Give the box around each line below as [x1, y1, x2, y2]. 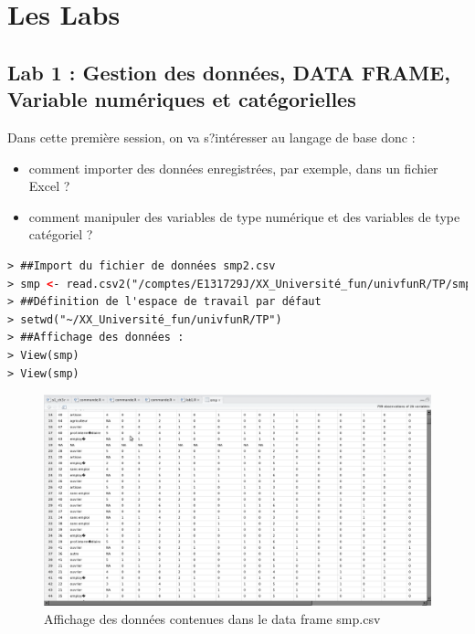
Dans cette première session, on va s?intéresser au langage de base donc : [7, 127, 416, 146]
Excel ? [28, 176, 70, 195]
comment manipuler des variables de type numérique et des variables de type [28, 206, 460, 226]
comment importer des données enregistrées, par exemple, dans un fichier [28, 158, 438, 177]
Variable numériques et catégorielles [7, 85, 356, 113]
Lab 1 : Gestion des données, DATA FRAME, [7, 58, 450, 86]
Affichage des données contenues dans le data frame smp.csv [44, 608, 381, 628]
